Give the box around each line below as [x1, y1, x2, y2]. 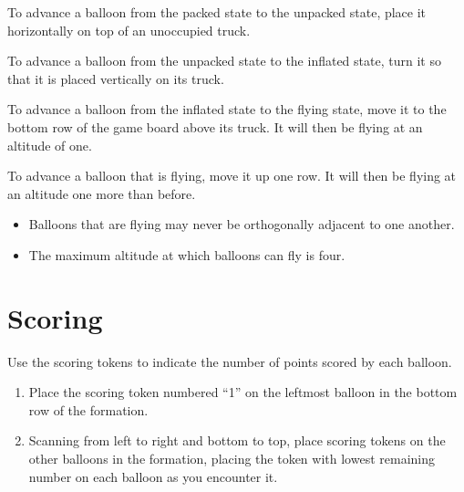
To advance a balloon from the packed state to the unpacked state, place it [7, 3, 427, 21]
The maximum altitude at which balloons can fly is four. [28, 245, 345, 264]
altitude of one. [7, 135, 92, 154]
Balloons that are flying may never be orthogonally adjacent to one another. [28, 215, 455, 234]
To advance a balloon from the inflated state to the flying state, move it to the [7, 99, 447, 119]
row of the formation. [28, 400, 149, 419]
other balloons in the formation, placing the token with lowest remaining [28, 449, 435, 468]
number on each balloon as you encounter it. [28, 466, 278, 486]
